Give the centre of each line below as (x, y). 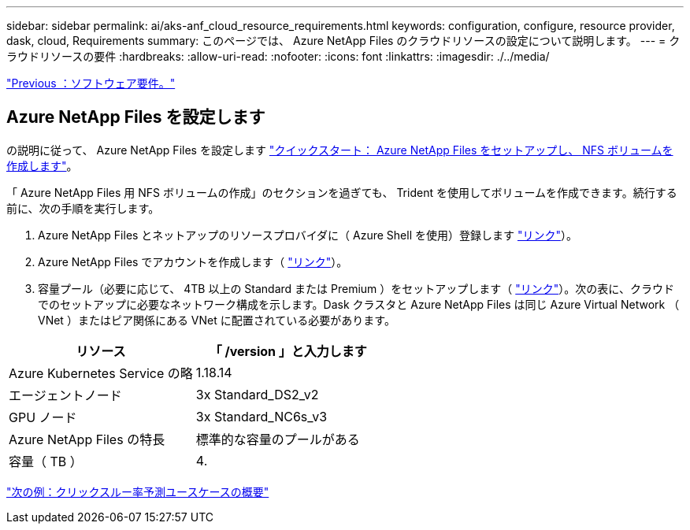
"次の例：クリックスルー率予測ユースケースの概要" (138, 491)
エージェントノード (65, 395)
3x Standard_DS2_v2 (257, 394)
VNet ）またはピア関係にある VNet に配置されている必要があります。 (217, 320)
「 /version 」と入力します (288, 351)
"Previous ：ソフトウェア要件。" (91, 83)
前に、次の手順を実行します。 (83, 208)
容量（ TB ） (46, 461)
